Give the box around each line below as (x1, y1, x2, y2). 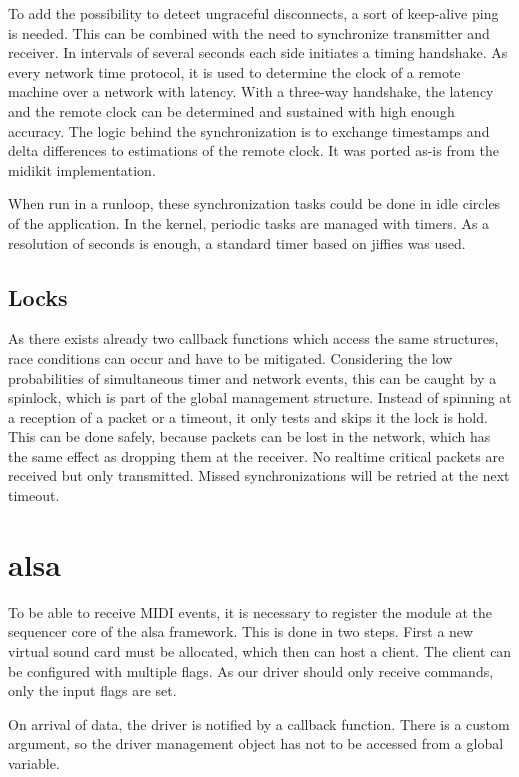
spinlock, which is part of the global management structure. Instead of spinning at (8, 387, 512, 408)
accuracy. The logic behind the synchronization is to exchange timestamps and (8, 120, 490, 141)
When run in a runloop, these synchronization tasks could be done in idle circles (8, 193, 501, 214)
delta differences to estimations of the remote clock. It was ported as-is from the (8, 140, 499, 161)
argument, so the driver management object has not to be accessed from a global (8, 733, 504, 754)
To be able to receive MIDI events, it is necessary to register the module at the (8, 601, 493, 622)
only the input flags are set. (8, 680, 177, 701)
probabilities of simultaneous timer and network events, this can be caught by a (8, 367, 497, 388)
